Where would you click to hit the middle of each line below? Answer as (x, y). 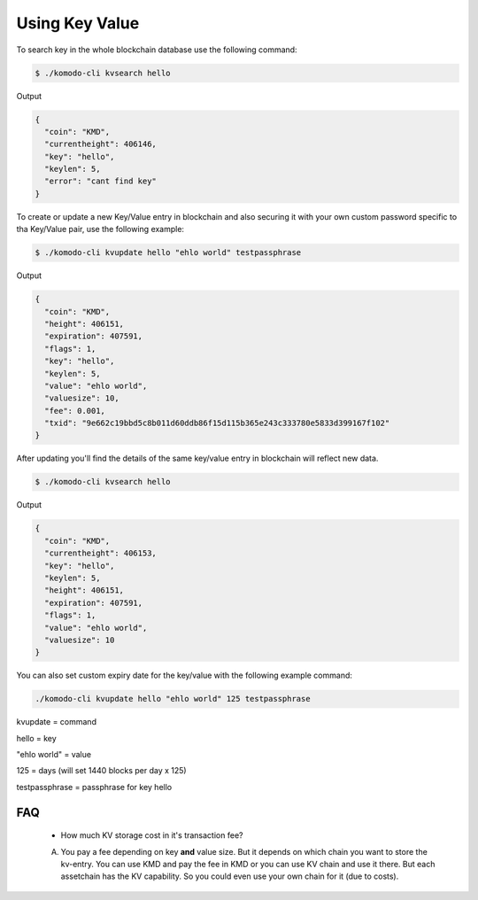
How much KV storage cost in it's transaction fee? (152, 835)
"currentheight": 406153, (100, 553)
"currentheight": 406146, (100, 144)
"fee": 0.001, (75, 411)
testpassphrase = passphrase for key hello (94, 787)
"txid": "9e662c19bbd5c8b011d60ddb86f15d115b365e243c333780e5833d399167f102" (217, 423)
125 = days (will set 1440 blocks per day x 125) (101, 771)
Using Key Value (78, 23)
